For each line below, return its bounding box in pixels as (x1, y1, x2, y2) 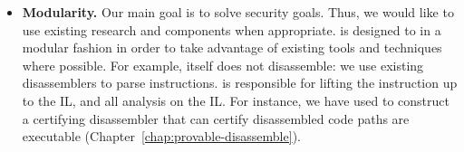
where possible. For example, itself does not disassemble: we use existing (22, 55, 424, 74)
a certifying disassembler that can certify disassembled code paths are (22, 109, 410, 128)
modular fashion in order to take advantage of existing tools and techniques (22, 38, 442, 57)
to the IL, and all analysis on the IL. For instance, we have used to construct (22, 90, 449, 109)
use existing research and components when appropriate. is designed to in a (22, 20, 441, 39)
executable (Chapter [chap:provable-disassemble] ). (22, 127, 301, 146)
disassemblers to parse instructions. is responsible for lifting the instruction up (22, 73, 458, 92)
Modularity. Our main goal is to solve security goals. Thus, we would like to (22, 3, 454, 21)
